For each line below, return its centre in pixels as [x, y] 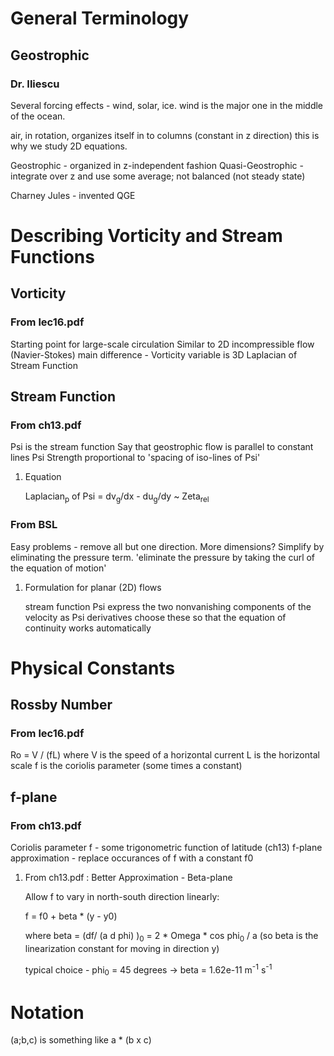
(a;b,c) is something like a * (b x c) [81, 1040]
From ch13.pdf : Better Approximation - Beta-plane [128, 878]
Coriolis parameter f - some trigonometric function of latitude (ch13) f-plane [166, 848]
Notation [47, 1012]
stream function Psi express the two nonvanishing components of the [168, 606]
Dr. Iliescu [35, 84]
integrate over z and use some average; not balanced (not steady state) [158, 176]
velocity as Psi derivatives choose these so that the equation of [155, 617]
